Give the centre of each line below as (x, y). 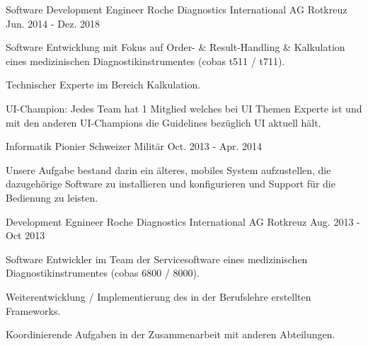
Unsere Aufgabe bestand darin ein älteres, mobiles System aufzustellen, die (168, 169)
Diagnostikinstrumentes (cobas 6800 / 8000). (103, 273)
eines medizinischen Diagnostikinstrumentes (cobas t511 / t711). (145, 60)
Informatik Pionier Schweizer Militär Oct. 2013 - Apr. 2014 (134, 146)
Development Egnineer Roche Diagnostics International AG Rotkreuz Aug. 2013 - (183, 221)
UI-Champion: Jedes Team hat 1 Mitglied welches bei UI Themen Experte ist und (184, 108)
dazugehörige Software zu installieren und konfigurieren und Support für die (171, 184)
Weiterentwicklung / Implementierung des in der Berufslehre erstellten (159, 296)
